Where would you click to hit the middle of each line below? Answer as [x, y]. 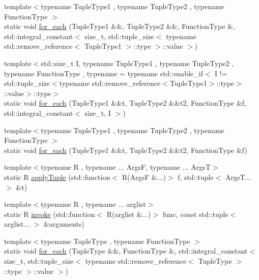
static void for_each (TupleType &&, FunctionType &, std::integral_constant [126, 251]
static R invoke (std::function [50, 214]
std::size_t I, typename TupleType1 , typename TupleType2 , [137, 63]
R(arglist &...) [129, 214]
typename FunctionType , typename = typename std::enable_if [104, 73]
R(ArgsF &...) [144, 177]
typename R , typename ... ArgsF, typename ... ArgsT [126, 167]
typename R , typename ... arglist [93, 204]
